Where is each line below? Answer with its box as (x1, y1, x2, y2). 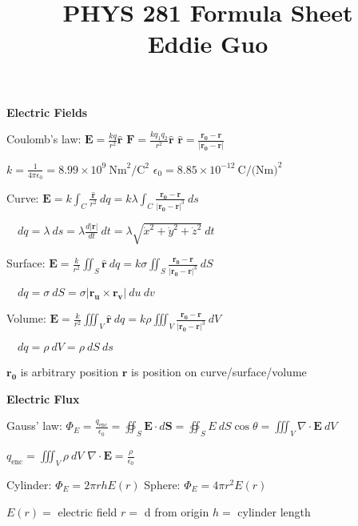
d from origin (144, 503, 209, 520)
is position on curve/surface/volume (131, 363, 307, 380)
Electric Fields (6, 103, 88, 120)
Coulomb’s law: (6, 130, 82, 147)
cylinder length (237, 503, 311, 520)
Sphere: (144, 476, 181, 492)
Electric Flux (6, 390, 80, 407)
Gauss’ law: (6, 417, 62, 434)
